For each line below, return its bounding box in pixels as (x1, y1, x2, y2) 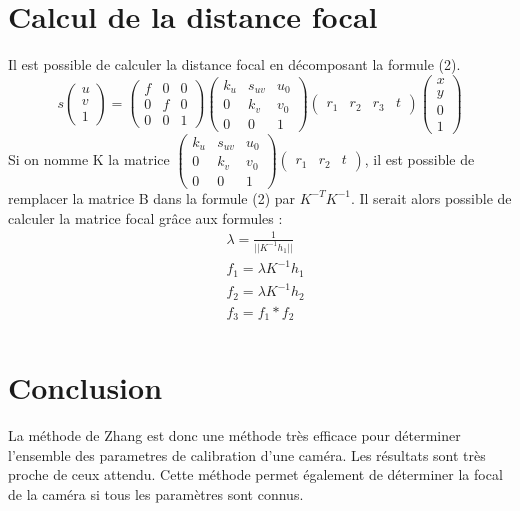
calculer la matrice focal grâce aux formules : (8, 207, 283, 228)
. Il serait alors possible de (350, 187, 512, 208)
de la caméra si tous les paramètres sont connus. (8, 484, 304, 505)
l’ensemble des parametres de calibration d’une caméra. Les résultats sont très (8, 444, 486, 465)
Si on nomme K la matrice (8, 148, 170, 169)
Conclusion (8, 367, 163, 408)
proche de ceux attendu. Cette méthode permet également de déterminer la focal (8, 464, 503, 485)
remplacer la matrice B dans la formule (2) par (8, 187, 296, 208)
